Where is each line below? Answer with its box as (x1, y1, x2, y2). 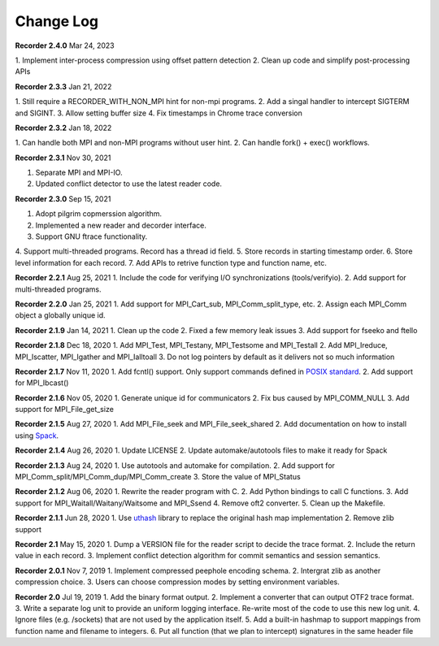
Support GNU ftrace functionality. (35, 232, 148, 241)
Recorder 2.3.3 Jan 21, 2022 (15, 81, 112, 91)
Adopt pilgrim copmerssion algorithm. (35, 209, 163, 219)
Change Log (15, 12, 99, 30)
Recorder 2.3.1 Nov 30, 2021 (15, 153, 111, 163)
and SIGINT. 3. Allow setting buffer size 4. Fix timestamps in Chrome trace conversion (15, 108, 302, 118)
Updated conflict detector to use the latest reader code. (35, 179, 223, 189)
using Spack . (15, 431, 59, 440)
